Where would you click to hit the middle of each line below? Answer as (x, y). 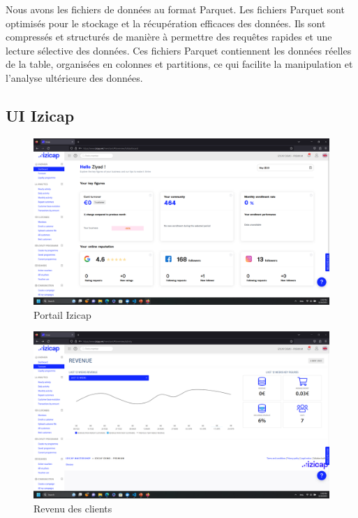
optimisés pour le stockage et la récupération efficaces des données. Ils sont (166, 23)
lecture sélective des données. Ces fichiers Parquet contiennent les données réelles (179, 50)
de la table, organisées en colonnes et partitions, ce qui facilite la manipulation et (179, 64)
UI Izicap (40, 115)
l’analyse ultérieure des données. (74, 77)
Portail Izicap (62, 314)
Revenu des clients (73, 508)
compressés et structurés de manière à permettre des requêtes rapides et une (169, 37)
